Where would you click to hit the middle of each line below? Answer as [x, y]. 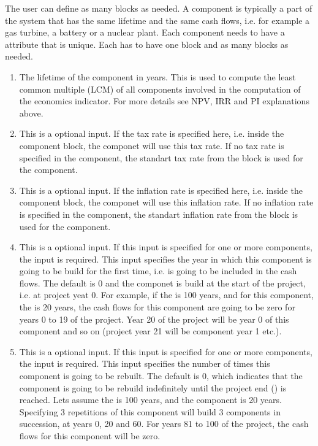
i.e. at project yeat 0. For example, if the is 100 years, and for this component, [166, 295]
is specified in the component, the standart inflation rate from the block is [159, 214]
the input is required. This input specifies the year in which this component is [165, 259]
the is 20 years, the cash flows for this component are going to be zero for [157, 307]
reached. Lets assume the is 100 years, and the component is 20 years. [150, 400]
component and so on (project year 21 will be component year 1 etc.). [150, 331]
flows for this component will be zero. [90, 436]
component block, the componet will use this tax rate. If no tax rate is [152, 145]
